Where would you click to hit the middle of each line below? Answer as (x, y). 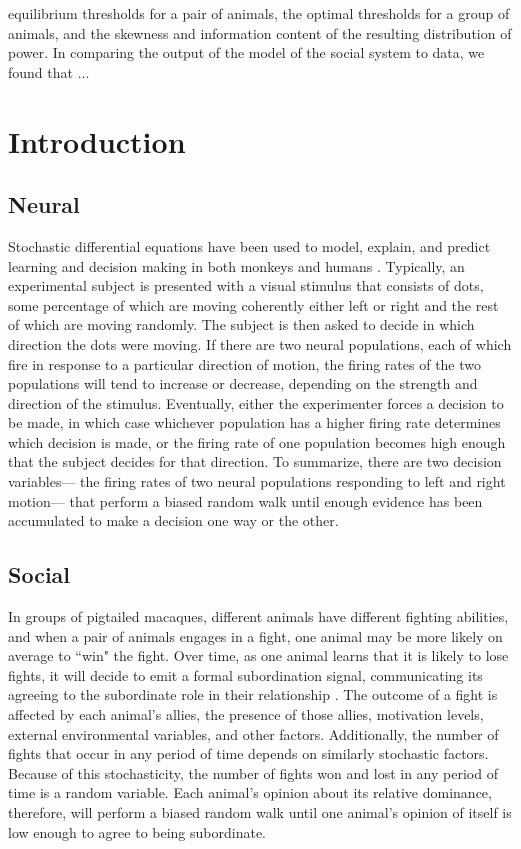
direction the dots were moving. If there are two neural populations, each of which (260, 343)
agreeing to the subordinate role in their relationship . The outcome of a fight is (253, 694)
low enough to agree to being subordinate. (137, 831)
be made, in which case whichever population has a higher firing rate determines (254, 422)
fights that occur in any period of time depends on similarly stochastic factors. (248, 753)
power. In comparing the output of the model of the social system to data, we (246, 52)
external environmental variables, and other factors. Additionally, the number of (253, 733)
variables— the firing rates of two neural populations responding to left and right (257, 481)
